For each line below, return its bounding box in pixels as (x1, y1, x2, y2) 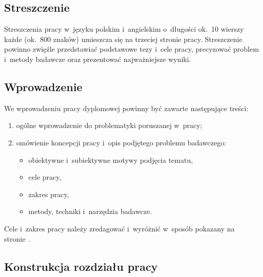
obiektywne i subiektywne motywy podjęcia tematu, (28, 154, 193, 165)
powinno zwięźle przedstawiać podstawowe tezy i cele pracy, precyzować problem (4, 44, 259, 54)
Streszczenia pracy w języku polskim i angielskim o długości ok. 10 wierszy (4, 24, 244, 34)
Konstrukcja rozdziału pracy (4, 258, 158, 274)
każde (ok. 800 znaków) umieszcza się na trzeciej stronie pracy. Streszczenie (4, 33, 242, 44)
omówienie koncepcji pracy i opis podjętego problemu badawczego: (16, 137, 227, 147)
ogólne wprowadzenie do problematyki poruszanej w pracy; (16, 120, 203, 131)
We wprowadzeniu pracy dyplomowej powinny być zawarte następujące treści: (4, 102, 249, 113)
